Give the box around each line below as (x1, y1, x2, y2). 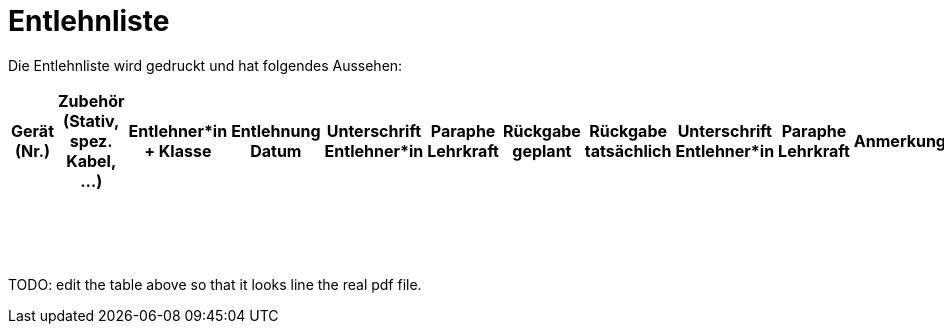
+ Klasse (144, 140, 212, 161)
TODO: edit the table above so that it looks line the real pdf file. (8, 275, 422, 293)
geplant (512, 140, 572, 161)
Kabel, (66, 150, 117, 171)
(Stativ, (63, 110, 120, 131)
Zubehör (57, 90, 125, 111)
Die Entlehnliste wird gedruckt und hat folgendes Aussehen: (8, 56, 403, 74)
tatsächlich (584, 140, 672, 161)
